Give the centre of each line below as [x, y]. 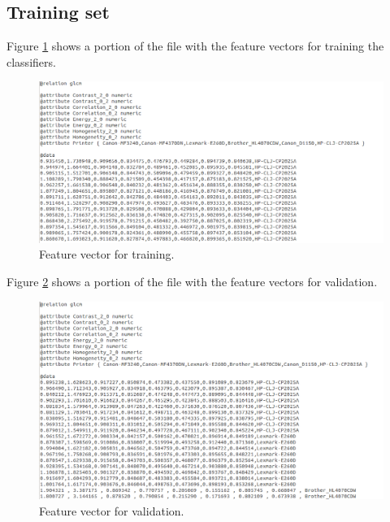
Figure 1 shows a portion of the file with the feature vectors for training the [195, 46]
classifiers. [31, 61]
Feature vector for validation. [112, 510]
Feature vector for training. [107, 254]
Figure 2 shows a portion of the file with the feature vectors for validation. [192, 281]
